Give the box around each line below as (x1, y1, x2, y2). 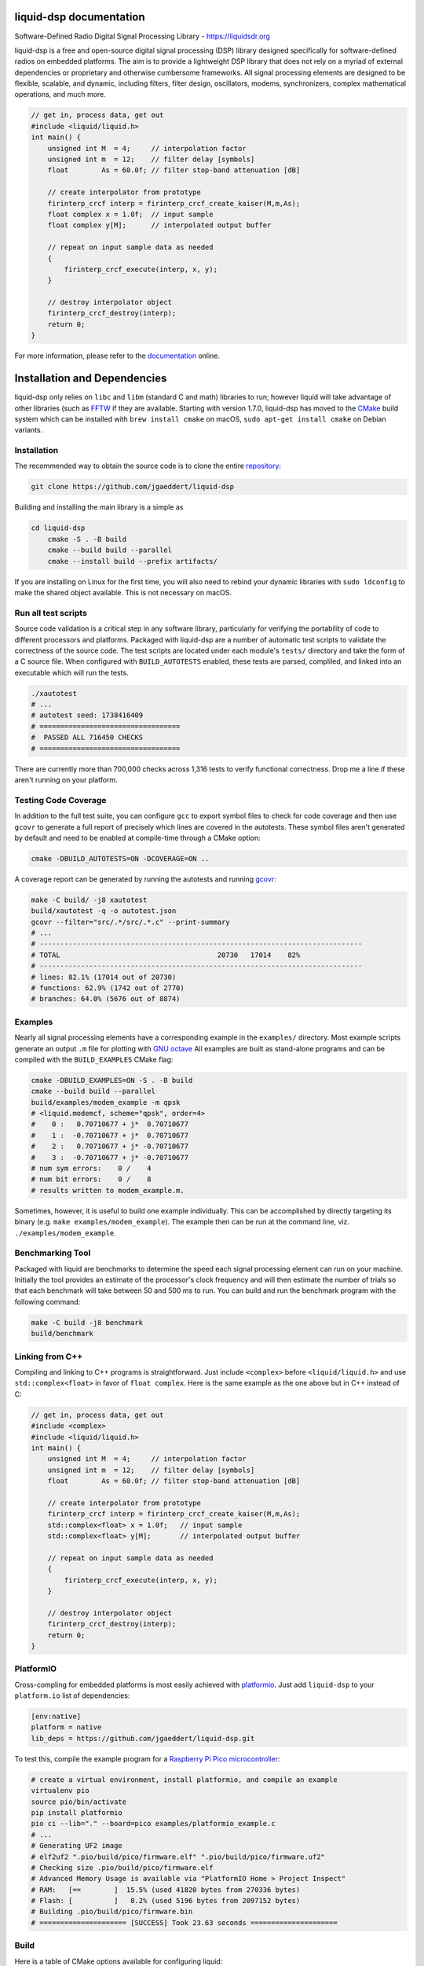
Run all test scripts (14, 607, 88, 618)
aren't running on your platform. (14, 775, 118, 784)
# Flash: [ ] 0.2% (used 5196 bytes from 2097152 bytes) (31, 1896, 301, 1905)
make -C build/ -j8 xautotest (31, 895, 148, 904)
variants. (14, 425, 43, 435)
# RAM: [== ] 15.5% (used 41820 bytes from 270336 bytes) (31, 1885, 301, 1894)
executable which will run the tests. (14, 668, 129, 677)
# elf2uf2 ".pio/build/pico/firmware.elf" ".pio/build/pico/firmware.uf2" (31, 1852, 326, 1861)
